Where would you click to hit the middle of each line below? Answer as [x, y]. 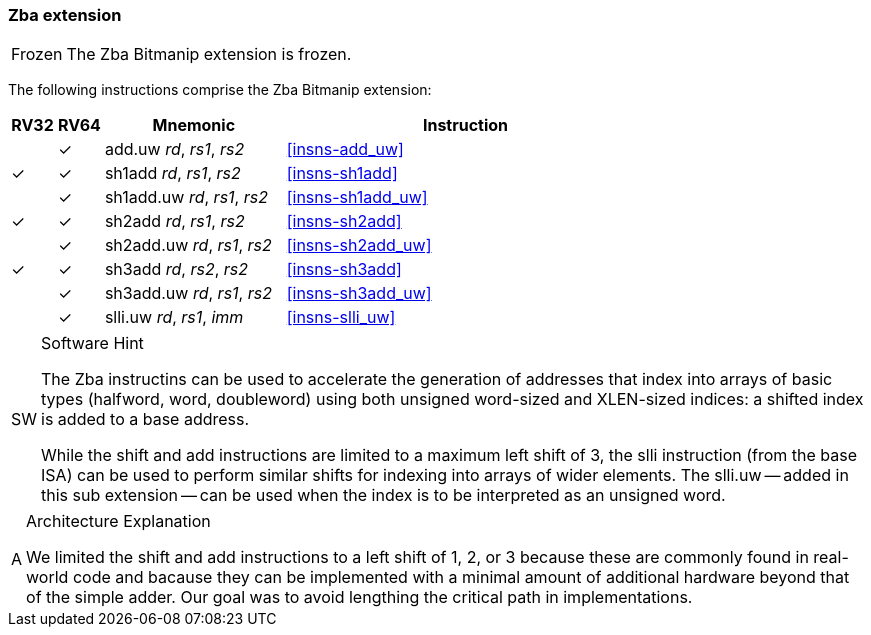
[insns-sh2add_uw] [359, 245]
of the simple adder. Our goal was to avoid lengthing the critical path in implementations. [359, 597]
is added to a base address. [145, 419]
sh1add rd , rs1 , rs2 [172, 173]
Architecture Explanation [118, 521]
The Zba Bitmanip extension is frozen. [209, 54]
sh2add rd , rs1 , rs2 [174, 221]
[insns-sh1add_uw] [357, 197]
